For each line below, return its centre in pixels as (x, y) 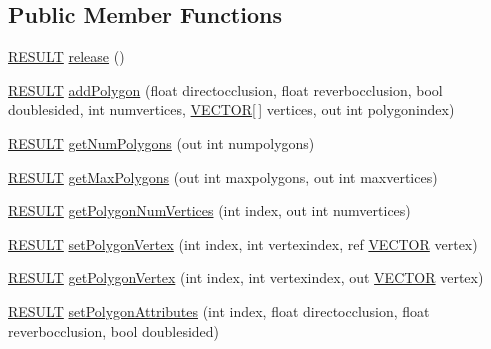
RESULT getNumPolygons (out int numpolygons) (161, 142)
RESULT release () (66, 56)
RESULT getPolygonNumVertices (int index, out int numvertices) (209, 210)
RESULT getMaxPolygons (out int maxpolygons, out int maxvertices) (223, 176)
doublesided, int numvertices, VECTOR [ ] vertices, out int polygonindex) (231, 109)
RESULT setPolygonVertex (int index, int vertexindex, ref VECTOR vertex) (243, 243)
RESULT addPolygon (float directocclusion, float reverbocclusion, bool (225, 89)
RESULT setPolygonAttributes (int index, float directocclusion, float (219, 310)
